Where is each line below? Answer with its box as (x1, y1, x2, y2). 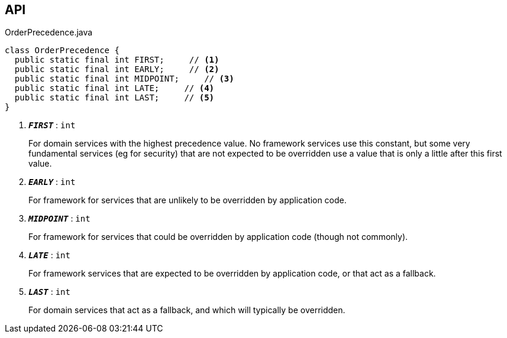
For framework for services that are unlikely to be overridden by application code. (28, 195, 347, 206)
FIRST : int (28, 120, 76, 131)
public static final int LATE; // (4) (14, 83, 215, 93)
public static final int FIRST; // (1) (14, 55, 219, 65)
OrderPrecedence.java (5, 27, 93, 38)
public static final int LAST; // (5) (14, 93, 215, 103)
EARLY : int (28, 177, 76, 187)
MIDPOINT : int (28, 213, 91, 224)
